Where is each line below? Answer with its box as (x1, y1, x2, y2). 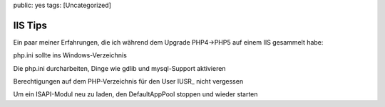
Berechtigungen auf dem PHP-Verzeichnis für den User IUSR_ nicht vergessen (13, 77, 244, 86)
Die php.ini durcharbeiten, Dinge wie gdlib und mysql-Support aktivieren (13, 64, 226, 72)
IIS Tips (13, 19, 48, 31)
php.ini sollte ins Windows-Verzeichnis (13, 51, 128, 60)
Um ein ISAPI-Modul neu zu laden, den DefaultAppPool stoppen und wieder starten (13, 90, 258, 98)
